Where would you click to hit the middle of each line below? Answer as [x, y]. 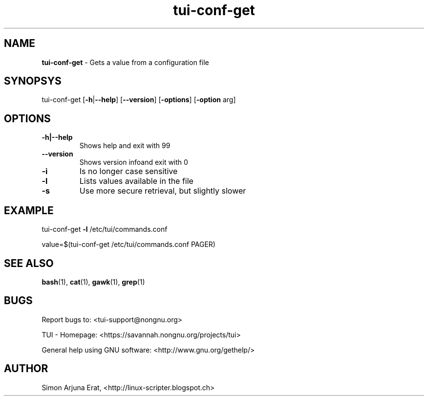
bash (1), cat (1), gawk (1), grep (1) [93, 282]
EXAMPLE [29, 210]
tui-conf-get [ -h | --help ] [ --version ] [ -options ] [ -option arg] [139, 100]
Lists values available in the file [136, 181]
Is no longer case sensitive [128, 171]
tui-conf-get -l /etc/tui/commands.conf [105, 229]
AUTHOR [26, 369]
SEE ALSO [29, 263]
